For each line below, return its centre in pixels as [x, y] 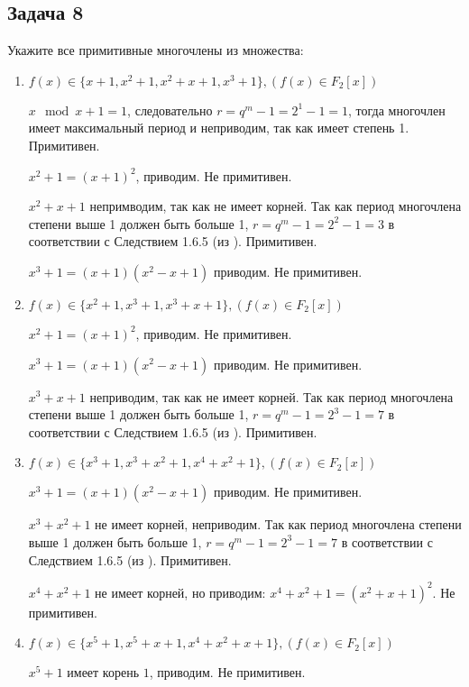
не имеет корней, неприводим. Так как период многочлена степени [278, 524]
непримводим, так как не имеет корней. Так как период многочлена [276, 206]
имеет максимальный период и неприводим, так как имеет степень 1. [219, 128]
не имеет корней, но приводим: [180, 592]
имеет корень [103, 672]
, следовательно [170, 110]
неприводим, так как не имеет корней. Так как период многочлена [271, 396]
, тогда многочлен [397, 110]
